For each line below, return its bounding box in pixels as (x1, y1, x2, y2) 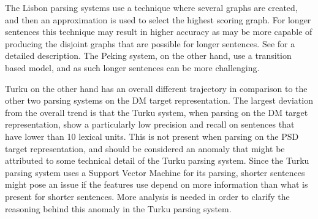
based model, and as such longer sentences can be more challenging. (5, 61, 260, 74)
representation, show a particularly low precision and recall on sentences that (5, 118, 295, 131)
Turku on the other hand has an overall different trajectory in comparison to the (5, 82, 308, 94)
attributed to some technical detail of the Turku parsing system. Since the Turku (5, 154, 309, 167)
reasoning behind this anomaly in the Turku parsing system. (5, 202, 232, 215)
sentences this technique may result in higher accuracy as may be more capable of (5, 25, 312, 38)
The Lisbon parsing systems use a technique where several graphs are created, (5, 1, 298, 13)
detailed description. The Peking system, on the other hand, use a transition (5, 49, 292, 62)
